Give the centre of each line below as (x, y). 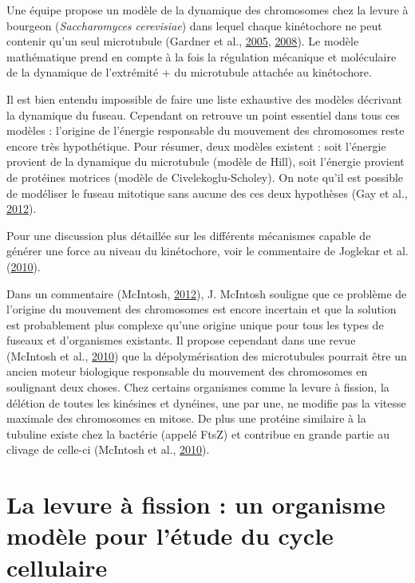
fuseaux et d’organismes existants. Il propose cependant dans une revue (181, 340)
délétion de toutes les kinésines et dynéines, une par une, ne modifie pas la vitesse (206, 402)
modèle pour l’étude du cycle (170, 536)
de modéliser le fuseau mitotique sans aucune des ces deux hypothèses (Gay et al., (207, 193)
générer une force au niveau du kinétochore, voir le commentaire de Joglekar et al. (207, 251)
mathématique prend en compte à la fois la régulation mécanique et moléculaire (202, 56)
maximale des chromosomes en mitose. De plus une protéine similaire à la (186, 418)
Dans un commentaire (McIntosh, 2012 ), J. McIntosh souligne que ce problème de (207, 293)
